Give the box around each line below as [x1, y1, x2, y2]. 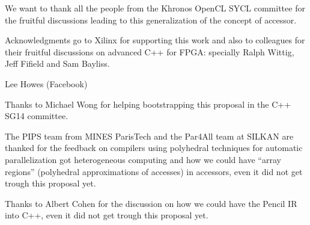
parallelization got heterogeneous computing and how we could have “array [5, 153, 281, 165]
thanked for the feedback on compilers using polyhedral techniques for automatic [5, 141, 303, 154]
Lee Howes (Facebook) [5, 77, 88, 90]
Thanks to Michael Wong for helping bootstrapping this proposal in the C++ [5, 97, 291, 110]
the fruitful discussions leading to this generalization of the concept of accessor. [5, 13, 297, 26]
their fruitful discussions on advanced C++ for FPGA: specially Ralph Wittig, [5, 45, 294, 58]
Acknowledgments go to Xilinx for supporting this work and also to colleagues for [5, 34, 305, 46]
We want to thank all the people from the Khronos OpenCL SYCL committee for [5, 2, 305, 14]
